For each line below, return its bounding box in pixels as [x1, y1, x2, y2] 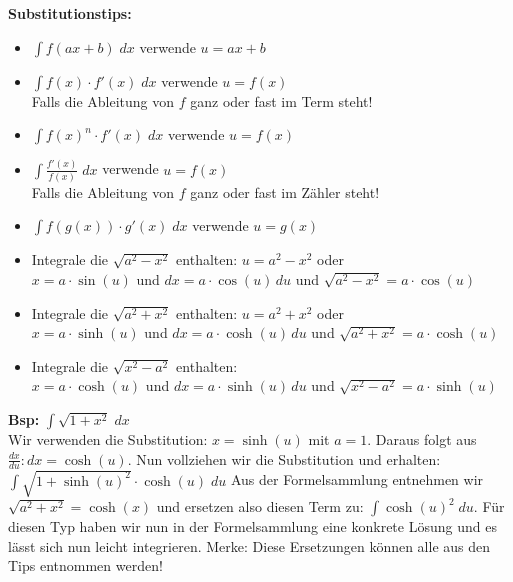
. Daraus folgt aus [367, 429, 477, 450]
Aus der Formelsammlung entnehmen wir [230, 469, 484, 490]
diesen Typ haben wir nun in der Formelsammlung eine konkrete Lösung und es [8, 516, 497, 536]
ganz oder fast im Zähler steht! [190, 181, 380, 202]
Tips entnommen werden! [8, 555, 163, 576]
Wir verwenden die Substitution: [8, 429, 208, 450]
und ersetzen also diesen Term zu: [156, 496, 364, 516]
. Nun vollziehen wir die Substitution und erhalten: [127, 448, 441, 469]
